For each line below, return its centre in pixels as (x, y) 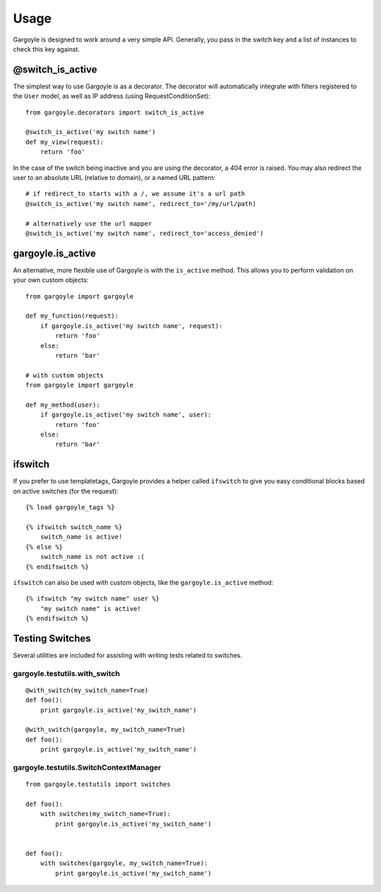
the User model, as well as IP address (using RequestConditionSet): (112, 96)
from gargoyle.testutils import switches (98, 784)
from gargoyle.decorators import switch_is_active (115, 112)
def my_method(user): (63, 405)
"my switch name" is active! (90, 608)
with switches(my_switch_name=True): (105, 814)
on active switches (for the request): (66, 491)
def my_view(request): (65, 142)
